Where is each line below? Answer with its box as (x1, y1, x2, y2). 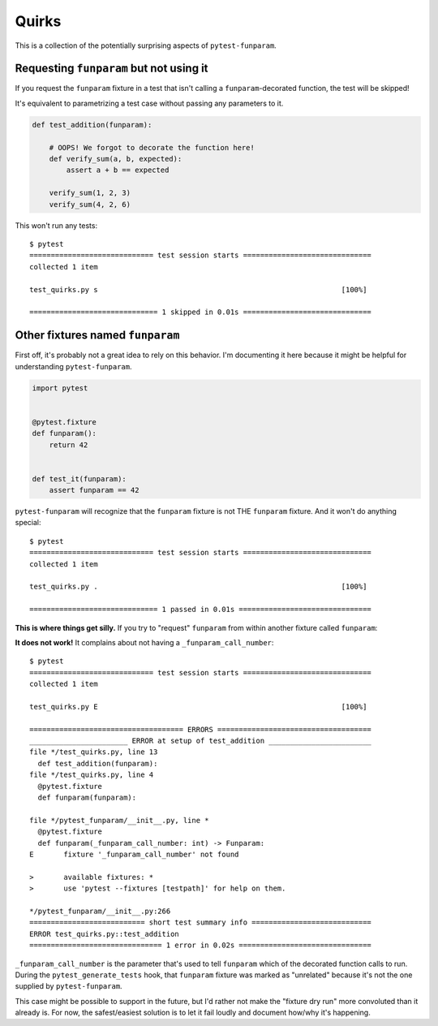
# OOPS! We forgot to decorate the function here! (49, 143, 255, 152)
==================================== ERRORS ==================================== (29, 725, 372, 734)
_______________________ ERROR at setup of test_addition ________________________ (29, 736, 372, 746)
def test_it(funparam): (32, 474, 127, 483)
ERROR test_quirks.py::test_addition (29, 929, 180, 938)
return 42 (49, 440, 88, 450)
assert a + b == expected (66, 166, 170, 175)
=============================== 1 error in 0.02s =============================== (29, 941, 372, 950)
